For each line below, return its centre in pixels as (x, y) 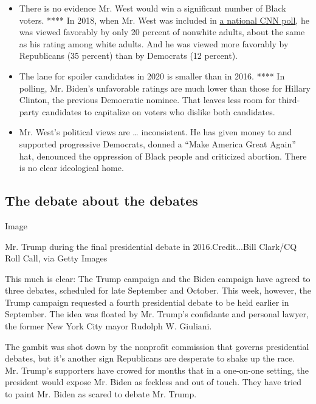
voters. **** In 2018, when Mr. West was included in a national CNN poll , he (164, 20)
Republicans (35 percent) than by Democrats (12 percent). (129, 56)
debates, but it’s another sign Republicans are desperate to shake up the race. (150, 358)
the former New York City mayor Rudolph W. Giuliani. (108, 326)
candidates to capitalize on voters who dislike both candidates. (159, 111)
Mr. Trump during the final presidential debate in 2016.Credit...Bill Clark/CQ (151, 246)
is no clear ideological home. (71, 168)
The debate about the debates (101, 200)
